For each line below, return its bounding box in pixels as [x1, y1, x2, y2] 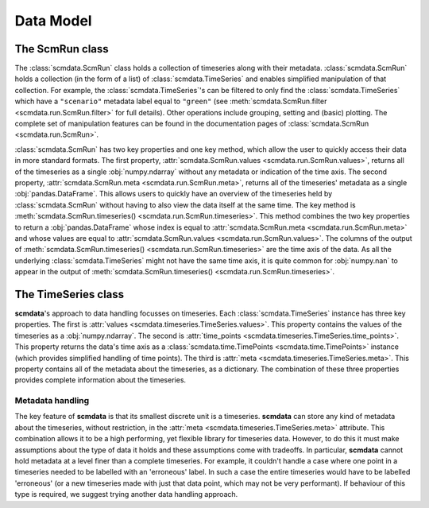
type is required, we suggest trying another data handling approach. [14, 490, 238, 499]
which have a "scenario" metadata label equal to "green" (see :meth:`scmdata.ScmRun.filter [14, 96, 327, 107]
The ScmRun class [14, 42, 109, 56]
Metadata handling [14, 395, 90, 406]
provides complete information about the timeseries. [14, 375, 187, 385]
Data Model [14, 12, 92, 29]
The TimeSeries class [14, 287, 125, 301]
